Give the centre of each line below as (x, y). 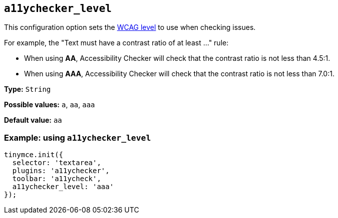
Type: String (28, 89)
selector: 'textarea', (57, 163)
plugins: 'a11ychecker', (61, 171)
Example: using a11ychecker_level (78, 137)
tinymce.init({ (34, 155)
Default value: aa (33, 120)
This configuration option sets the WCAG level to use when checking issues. (130, 27)
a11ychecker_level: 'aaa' (63, 187)
